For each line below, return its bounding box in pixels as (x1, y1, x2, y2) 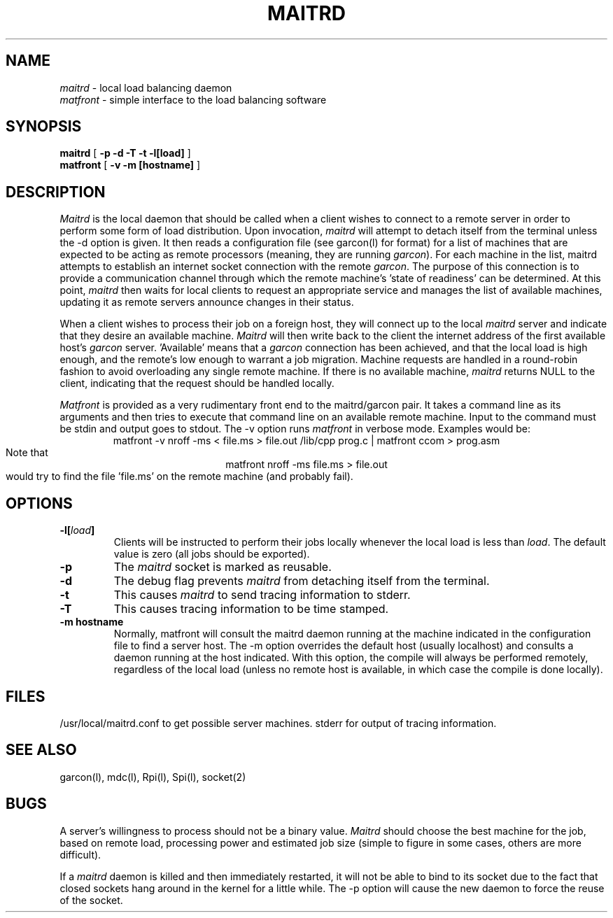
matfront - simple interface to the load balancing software (59, 93, 327, 106)
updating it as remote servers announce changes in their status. (59, 296, 354, 309)
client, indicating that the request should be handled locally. (59, 377, 334, 390)
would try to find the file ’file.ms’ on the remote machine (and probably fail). (6, 470, 353, 483)
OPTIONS (6, 494, 73, 512)
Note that (6, 446, 48, 459)
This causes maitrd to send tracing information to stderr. (113, 588, 411, 602)
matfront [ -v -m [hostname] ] (59, 159, 201, 171)
